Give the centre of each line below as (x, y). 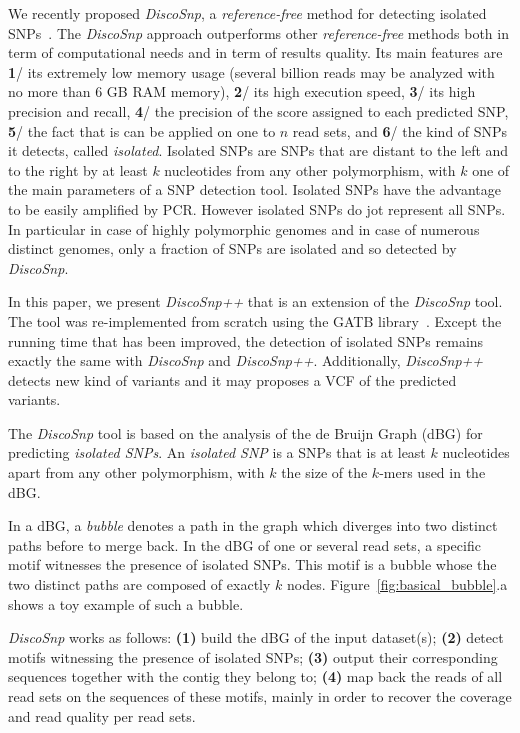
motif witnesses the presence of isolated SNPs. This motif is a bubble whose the (252, 564)
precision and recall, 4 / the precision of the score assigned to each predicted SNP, (258, 110)
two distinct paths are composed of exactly (139, 584)
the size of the (324, 472)
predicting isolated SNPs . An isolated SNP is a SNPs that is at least (217, 452)
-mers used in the (432, 472)
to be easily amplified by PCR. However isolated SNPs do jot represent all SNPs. (257, 208)
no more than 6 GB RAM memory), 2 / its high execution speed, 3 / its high (242, 91)
